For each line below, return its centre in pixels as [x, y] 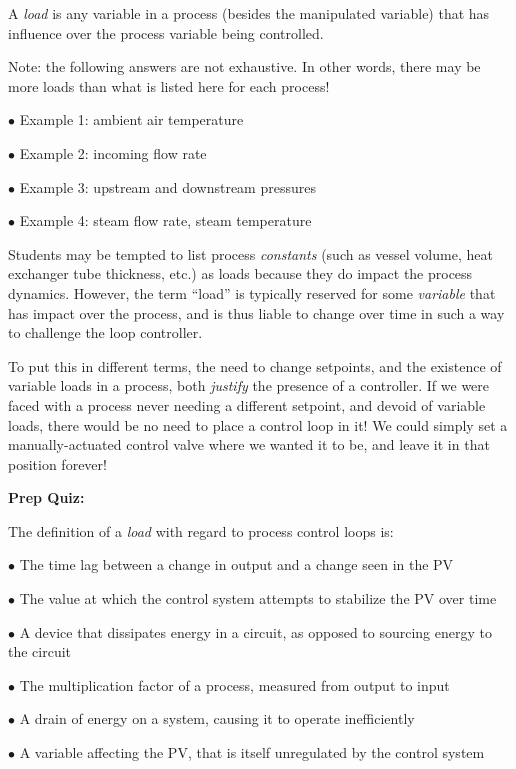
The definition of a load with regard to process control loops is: [201, 530]
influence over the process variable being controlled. [166, 32]
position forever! [57, 463]
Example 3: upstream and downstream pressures [167, 186]
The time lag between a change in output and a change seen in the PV [236, 564]
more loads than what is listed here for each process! [169, 85]
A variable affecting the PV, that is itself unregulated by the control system [252, 752]
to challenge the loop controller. [105, 332]
